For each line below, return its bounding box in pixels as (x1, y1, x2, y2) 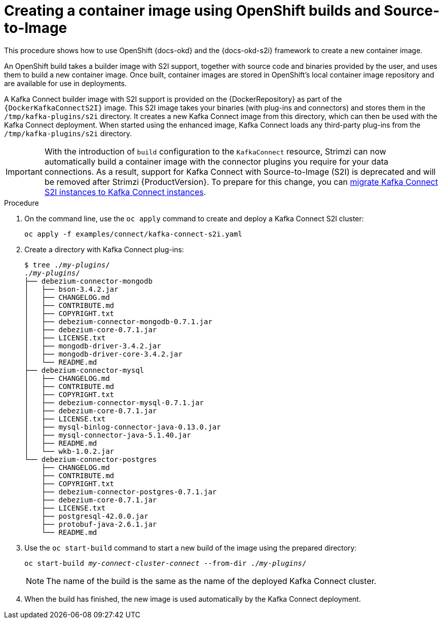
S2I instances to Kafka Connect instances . (44, 186, 206, 197)
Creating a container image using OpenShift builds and (4, 2, 381, 19)
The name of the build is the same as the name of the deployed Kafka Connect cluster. (46, 575, 377, 586)
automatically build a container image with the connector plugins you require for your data (44, 156, 388, 167)
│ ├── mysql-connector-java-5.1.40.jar (24, 431, 191, 439)
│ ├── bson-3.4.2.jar (24, 285, 119, 293)
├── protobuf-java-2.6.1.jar (41, 520, 157, 528)
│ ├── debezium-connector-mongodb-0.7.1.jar (24, 317, 212, 326)
